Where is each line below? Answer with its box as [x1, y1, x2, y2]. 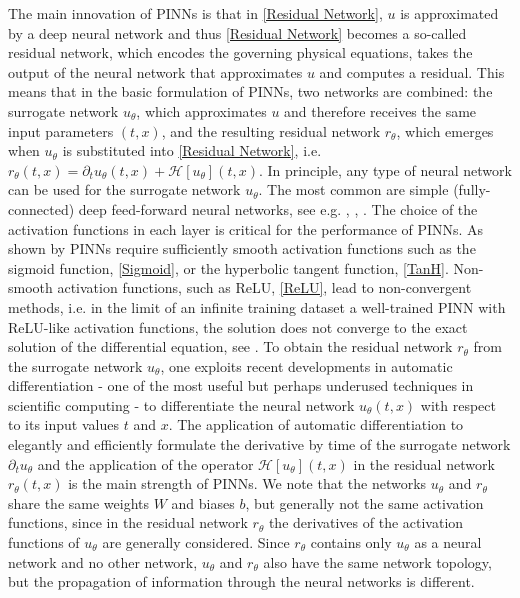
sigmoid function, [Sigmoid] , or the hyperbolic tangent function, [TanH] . [8, 257, 449, 278]
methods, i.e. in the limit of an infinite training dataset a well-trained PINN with [8, 296, 506, 317]
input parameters [8, 120, 114, 141]
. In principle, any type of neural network [259, 159, 512, 180]
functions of [8, 532, 80, 553]
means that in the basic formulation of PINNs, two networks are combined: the [8, 81, 493, 102]
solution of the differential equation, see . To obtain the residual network [8, 336, 453, 357]
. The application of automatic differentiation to [168, 414, 464, 435]
